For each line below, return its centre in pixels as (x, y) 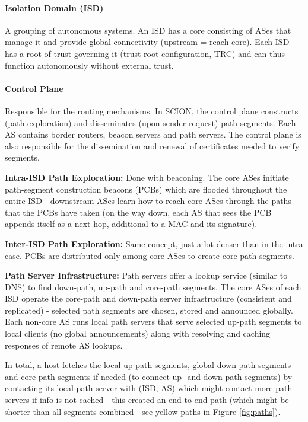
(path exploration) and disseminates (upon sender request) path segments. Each (150, 122)
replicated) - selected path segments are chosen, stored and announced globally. (149, 310)
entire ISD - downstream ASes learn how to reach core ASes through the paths (148, 201)
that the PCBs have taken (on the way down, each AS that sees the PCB (138, 212)
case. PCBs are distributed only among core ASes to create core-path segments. (150, 255)
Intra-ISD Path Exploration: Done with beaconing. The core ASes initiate (147, 177)
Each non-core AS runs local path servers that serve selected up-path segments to (153, 322)
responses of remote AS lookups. (64, 345)
